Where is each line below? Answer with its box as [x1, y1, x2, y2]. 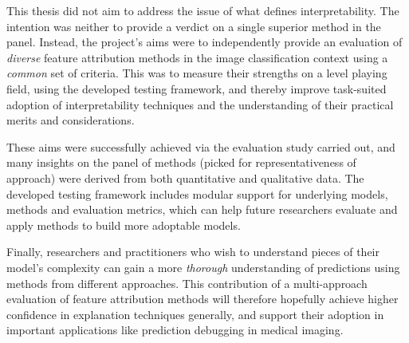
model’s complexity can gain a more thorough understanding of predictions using [6, 258, 400, 275]
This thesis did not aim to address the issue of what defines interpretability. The [6, 2, 399, 18]
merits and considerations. [6, 112, 135, 128]
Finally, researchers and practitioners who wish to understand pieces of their [6, 243, 380, 260]
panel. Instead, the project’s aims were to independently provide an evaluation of [6, 34, 403, 50]
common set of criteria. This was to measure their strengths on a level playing [6, 65, 387, 81]
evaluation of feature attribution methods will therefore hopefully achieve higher [6, 290, 399, 307]
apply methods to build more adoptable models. [6, 216, 241, 233]
